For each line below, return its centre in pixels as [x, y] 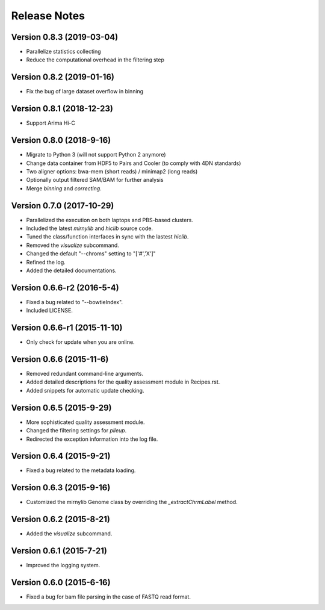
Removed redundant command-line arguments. [85, 374]
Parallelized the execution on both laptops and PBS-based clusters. [110, 220]
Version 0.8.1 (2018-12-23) [62, 109]
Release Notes [48, 16]
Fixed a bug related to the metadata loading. [81, 470]
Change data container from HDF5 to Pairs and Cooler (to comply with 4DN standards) [134, 163]
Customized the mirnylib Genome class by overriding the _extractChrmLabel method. [132, 502]
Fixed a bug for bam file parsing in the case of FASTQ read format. [108, 597]
